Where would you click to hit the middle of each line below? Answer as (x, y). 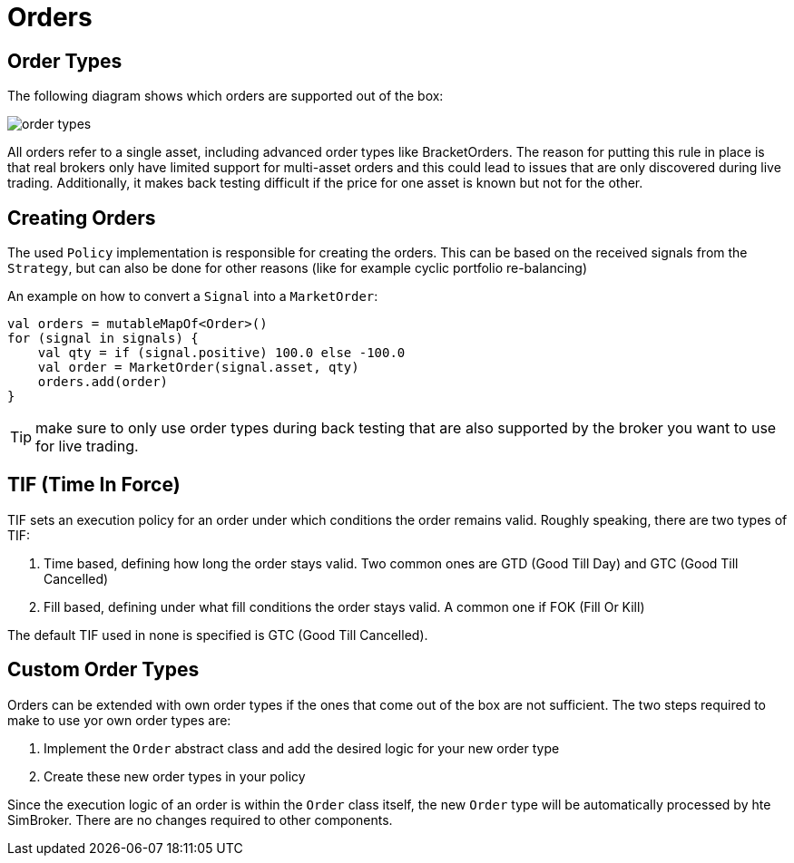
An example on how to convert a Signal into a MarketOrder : (193, 296)
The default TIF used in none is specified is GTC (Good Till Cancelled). (218, 635)
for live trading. (87, 446)
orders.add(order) (103, 382)
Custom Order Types (103, 670)
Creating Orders (82, 218)
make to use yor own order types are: (119, 720)
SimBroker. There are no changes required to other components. (200, 819)
